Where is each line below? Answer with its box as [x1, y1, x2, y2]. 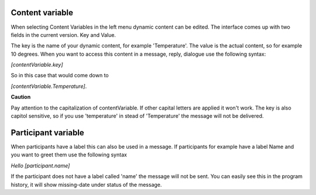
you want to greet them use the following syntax [11, 151, 127, 158]
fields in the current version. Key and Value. [11, 31, 116, 38]
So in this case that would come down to [11, 72, 109, 79]
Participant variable [11, 128, 84, 138]
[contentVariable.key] [11, 61, 64, 69]
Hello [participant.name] [11, 162, 70, 169]
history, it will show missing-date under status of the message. [11, 181, 162, 188]
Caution [11, 94, 31, 101]
